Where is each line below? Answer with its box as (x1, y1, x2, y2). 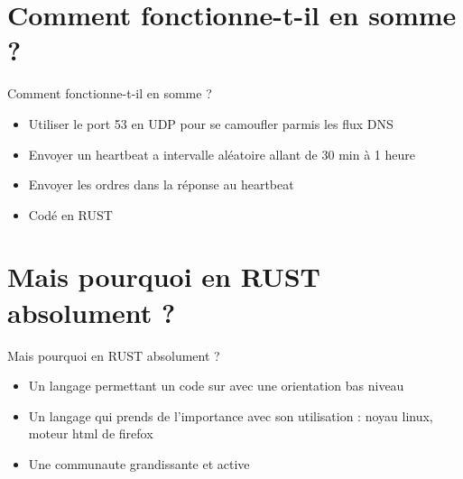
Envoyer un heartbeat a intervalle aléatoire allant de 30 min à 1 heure (28, 144, 415, 163)
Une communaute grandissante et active (28, 454, 250, 473)
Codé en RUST (28, 205, 113, 224)
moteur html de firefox (28, 424, 153, 443)
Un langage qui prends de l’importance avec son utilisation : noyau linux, (28, 406, 433, 425)
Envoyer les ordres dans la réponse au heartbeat (28, 175, 294, 194)
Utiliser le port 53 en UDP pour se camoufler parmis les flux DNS (28, 114, 394, 133)
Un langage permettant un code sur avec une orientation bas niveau (28, 376, 404, 395)
